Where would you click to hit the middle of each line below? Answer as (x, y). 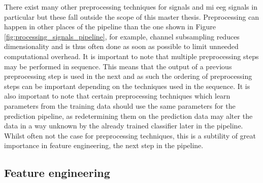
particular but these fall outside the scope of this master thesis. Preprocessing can (131, 16)
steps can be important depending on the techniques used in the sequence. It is (127, 86)
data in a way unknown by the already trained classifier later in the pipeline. (124, 126)
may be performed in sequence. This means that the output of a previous (118, 66)
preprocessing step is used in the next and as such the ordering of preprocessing (128, 76)
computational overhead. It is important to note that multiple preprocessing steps (131, 56)
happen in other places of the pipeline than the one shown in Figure (110, 27)
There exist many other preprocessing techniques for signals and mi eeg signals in (131, 7)
